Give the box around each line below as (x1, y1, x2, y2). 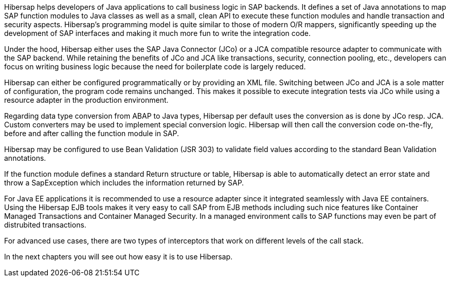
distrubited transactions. (4, 220, 86, 229)
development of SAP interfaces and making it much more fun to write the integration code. (4, 29, 311, 38)
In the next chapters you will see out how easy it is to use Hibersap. (4, 252, 233, 261)
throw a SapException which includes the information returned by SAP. (4, 178, 244, 187)
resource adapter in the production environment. (4, 96, 169, 104)
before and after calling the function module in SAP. (4, 129, 179, 138)
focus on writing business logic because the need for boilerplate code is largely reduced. (4, 62, 306, 71)
